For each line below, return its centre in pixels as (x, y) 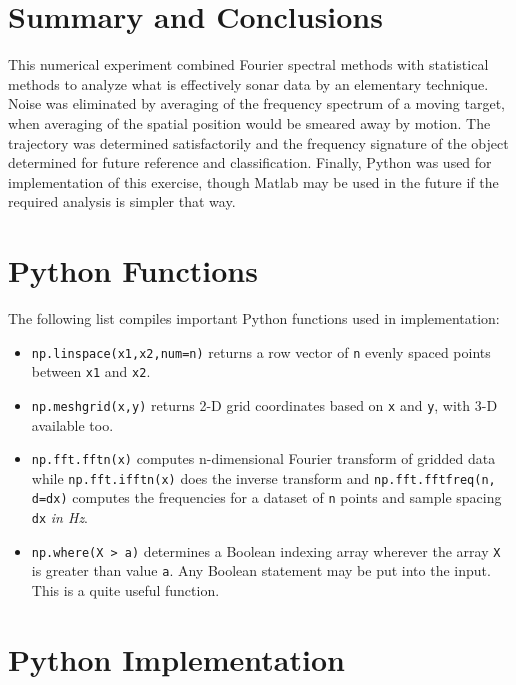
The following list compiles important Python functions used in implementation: (254, 318)
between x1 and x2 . (91, 371)
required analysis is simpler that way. (122, 201)
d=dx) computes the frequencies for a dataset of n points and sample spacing (266, 497)
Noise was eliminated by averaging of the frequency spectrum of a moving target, (256, 103)
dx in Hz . (60, 517)
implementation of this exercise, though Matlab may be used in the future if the (253, 181)
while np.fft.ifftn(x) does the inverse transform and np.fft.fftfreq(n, (263, 477)
